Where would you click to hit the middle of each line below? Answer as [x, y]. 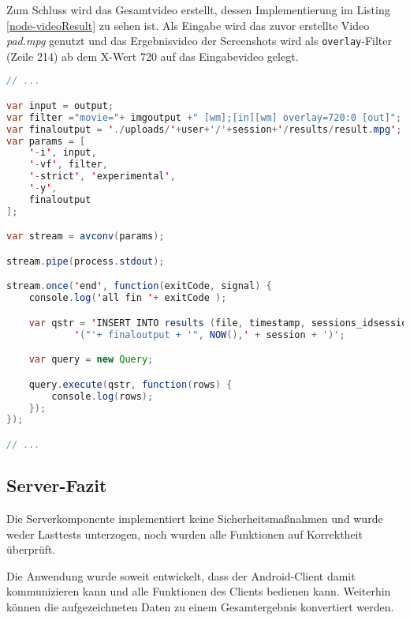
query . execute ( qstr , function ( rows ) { [130, 384]
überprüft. [31, 549]
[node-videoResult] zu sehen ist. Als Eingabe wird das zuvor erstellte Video [188, 25]
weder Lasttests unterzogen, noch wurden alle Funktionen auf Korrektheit [184, 534]
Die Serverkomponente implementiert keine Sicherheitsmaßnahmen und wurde [195, 519]
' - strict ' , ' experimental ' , [102, 177]
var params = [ [46, 141]
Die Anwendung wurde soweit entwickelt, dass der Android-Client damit [181, 575]
